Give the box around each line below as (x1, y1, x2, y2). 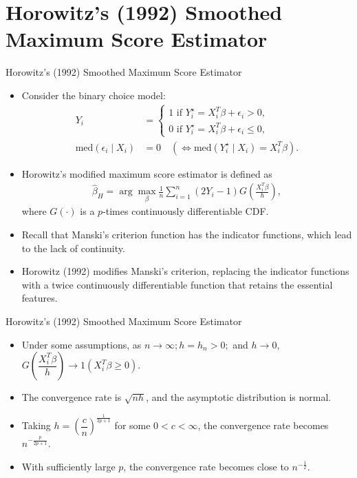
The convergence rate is (21, 390, 122, 404)
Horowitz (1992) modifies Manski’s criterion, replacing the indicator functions (21, 264, 349, 278)
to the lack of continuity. (21, 240, 125, 255)
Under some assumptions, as (21, 337, 142, 351)
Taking (21, 418, 51, 433)
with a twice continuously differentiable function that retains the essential (21, 277, 333, 291)
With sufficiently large (21, 459, 116, 473)
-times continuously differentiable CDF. (102, 204, 269, 218)
